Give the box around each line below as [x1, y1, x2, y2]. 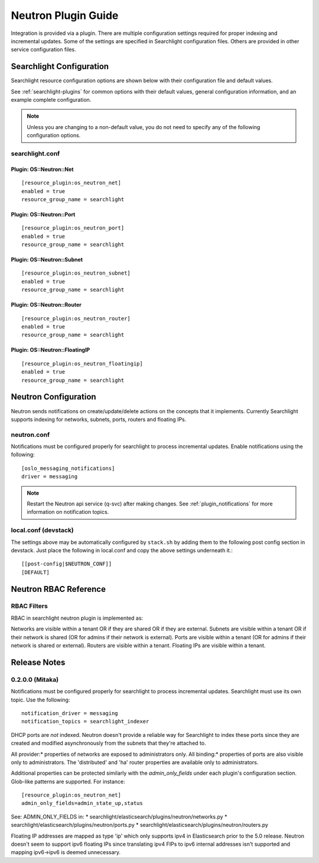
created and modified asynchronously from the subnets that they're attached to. [11, 740, 206, 747]
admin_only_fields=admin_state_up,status [21, 800, 143, 807]
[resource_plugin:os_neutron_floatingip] [21, 360, 143, 367]
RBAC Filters [11, 602, 48, 610]
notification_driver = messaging [21, 710, 118, 716]
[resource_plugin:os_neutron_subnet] [21, 270, 131, 276]
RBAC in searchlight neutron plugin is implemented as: [11, 614, 144, 622]
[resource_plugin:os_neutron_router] [21, 315, 131, 322]
